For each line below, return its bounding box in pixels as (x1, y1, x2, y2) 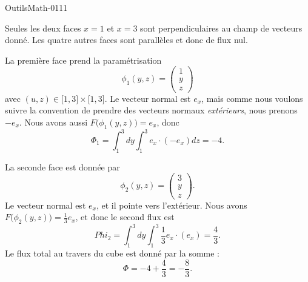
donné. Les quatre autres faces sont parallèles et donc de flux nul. (5, 33, 248, 46)
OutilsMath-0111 (5, 1, 68, 13)
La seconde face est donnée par (5, 160, 120, 173)
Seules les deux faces (5, 21, 81, 34)
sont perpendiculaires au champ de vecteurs (140, 21, 303, 34)
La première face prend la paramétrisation (5, 53, 162, 66)
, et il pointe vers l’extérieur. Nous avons (96, 198, 247, 211)
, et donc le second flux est (75, 210, 175, 223)
